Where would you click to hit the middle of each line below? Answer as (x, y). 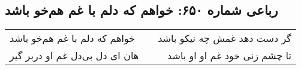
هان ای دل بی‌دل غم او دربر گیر (74, 56)
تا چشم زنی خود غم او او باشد (229, 56)
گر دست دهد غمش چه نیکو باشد (225, 38)
